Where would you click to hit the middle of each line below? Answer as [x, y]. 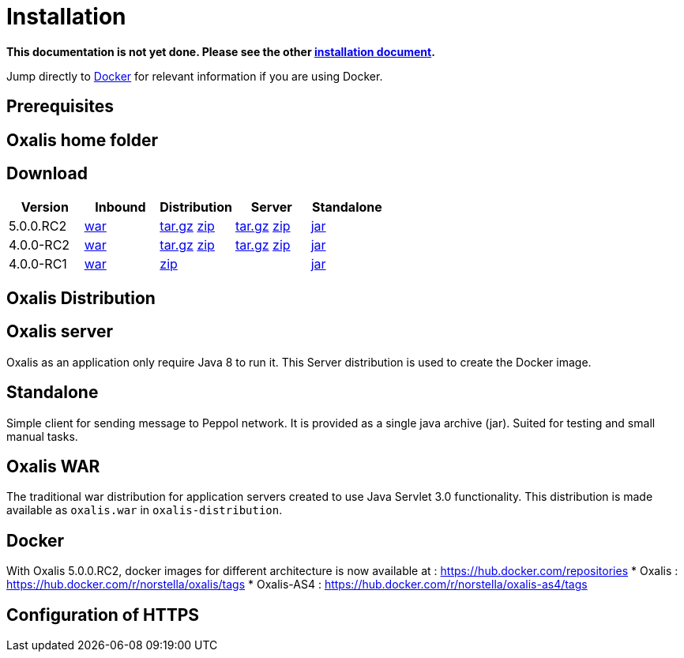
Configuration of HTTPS [103, 615]
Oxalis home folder [83, 140]
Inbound [120, 207]
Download [47, 174]
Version [45, 207]
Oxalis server [60, 332]
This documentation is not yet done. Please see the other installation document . [221, 51]
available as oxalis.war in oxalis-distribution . [145, 510]
